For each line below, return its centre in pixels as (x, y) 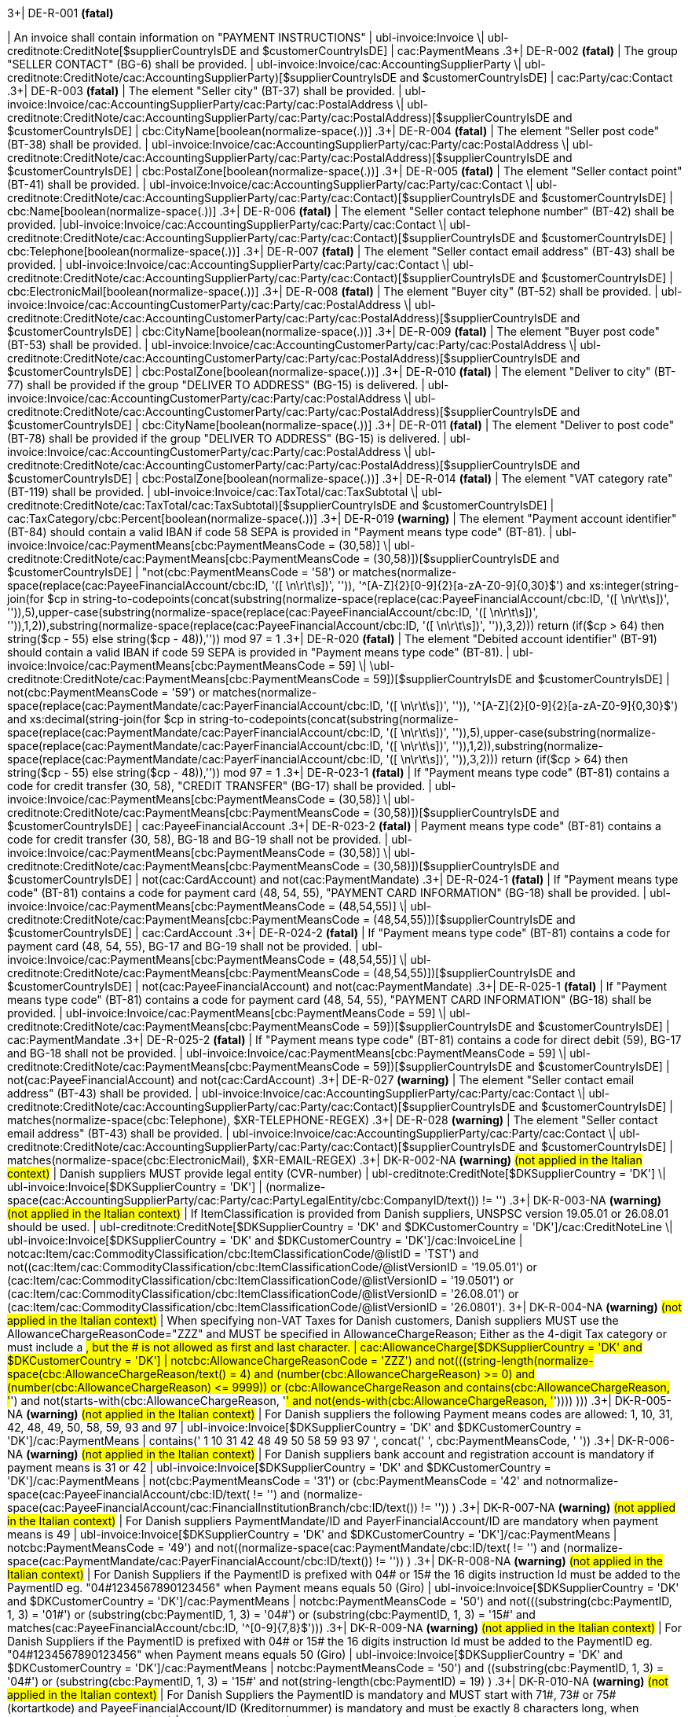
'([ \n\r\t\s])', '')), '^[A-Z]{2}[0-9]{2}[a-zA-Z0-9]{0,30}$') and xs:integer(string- (475, 585)
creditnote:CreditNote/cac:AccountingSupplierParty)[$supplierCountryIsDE (202, 77)
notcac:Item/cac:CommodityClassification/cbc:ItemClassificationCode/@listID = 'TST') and (243, 1254)
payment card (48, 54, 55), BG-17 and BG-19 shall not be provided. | (183, 946)
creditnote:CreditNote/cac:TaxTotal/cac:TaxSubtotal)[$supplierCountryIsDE (202, 505)
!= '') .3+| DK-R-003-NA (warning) (572, 1200)
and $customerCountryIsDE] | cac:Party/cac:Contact (536, 77)
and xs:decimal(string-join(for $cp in (102, 719)
